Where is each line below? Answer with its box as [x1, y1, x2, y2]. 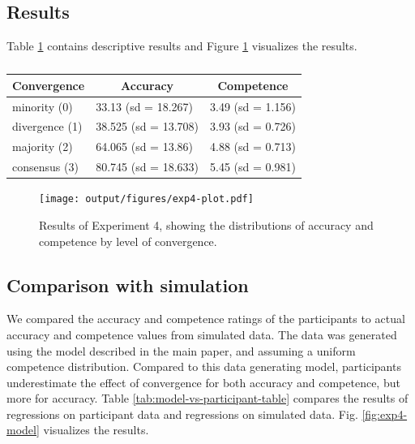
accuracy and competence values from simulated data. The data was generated [6, 325, 397, 343]
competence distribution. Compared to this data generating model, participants [6, 358, 401, 375]
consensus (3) [12, 158, 79, 175]
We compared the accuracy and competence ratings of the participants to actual [6, 310, 405, 327]
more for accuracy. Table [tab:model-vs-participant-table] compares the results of [6, 390, 409, 407]
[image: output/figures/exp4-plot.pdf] [39, 193, 254, 205]
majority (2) [12, 138, 73, 155]
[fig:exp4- [362, 405, 408, 422]
